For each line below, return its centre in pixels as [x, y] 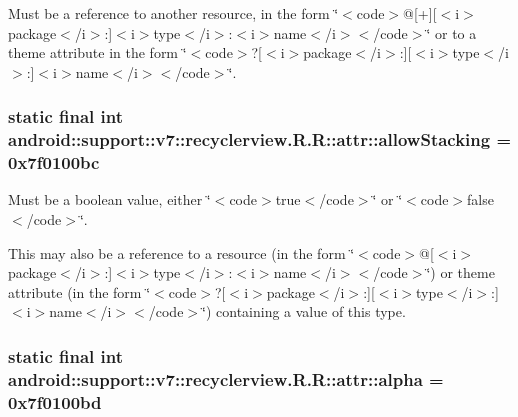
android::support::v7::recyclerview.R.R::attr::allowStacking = [260, 139]
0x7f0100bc [54, 162]
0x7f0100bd [55, 401]
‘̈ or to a [451, 32]
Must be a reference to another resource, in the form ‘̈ [173, 13]
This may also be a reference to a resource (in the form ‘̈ [181, 252]
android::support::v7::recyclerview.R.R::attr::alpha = [226, 378]
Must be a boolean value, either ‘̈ [109, 199]
